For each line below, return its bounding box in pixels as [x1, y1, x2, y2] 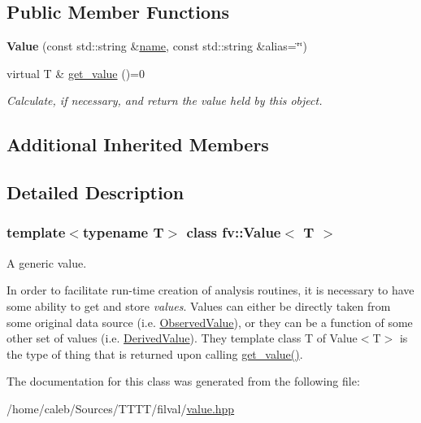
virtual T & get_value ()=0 [7, 64, 145, 81]
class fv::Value [186, 222, 281, 242]
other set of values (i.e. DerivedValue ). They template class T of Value [7, 329, 358, 347]
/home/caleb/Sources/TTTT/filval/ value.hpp [7, 399, 235, 416]
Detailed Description [7, 180, 184, 205]
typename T [82, 222, 164, 242]
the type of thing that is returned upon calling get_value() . [7, 345, 303, 362]
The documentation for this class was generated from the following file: [7, 373, 360, 390]
